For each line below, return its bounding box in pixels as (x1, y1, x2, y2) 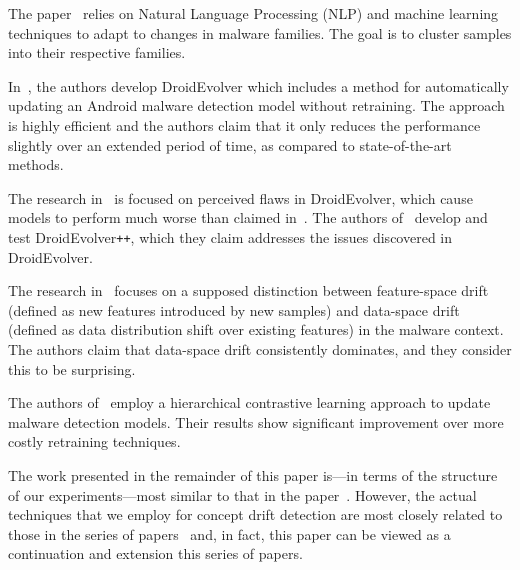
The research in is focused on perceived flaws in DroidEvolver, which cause (8, 187, 473, 208)
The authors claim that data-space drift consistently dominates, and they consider (8, 338, 512, 359)
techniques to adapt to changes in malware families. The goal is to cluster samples (8, 22, 512, 43)
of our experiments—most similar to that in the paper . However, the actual (8, 484, 477, 505)
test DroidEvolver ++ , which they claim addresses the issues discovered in (8, 226, 453, 247)
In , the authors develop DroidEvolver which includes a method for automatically (8, 75, 509, 96)
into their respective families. (8, 42, 186, 63)
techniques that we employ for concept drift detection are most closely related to (8, 504, 503, 525)
